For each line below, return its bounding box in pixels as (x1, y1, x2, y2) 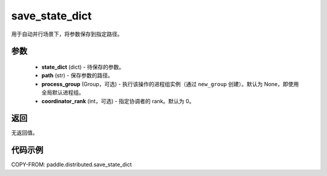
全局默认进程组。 (41, 89, 84, 96)
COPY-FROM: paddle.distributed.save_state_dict (11, 161, 133, 168)
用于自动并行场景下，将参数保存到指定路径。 (11, 30, 123, 38)
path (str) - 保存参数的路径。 (41, 72, 113, 79)
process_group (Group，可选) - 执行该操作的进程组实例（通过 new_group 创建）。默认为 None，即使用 (41, 80, 299, 87)
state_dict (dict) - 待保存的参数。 (41, 63, 125, 70)
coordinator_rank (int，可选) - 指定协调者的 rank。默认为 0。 (41, 97, 195, 104)
